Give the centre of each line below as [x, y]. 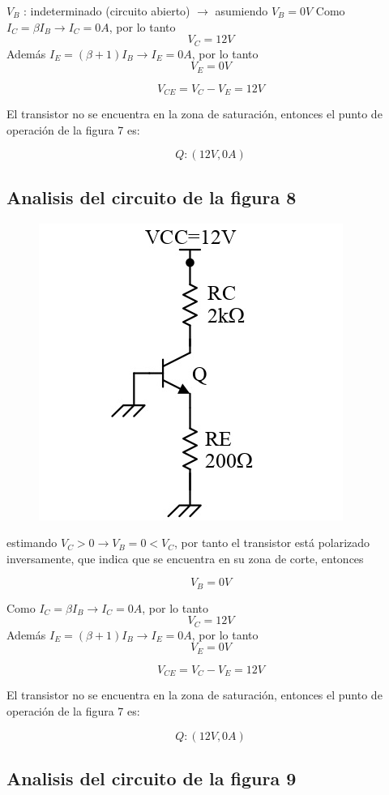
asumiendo [242, 11]
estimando [32, 543]
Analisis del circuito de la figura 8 [152, 197]
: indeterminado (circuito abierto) [107, 11]
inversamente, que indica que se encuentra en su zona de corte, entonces [185, 558]
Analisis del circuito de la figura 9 [152, 778]
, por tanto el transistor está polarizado [272, 543]
